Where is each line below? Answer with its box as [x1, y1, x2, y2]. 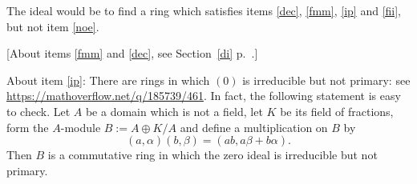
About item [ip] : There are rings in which [6, 71, 210, 88]
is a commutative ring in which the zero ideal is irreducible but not [47, 146, 378, 163]
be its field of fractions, [280, 102, 394, 119]
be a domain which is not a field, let [85, 102, 263, 119]
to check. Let [6, 102, 71, 119]
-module [60, 118, 101, 135]
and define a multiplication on [180, 118, 328, 135]
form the [6, 118, 49, 135]
